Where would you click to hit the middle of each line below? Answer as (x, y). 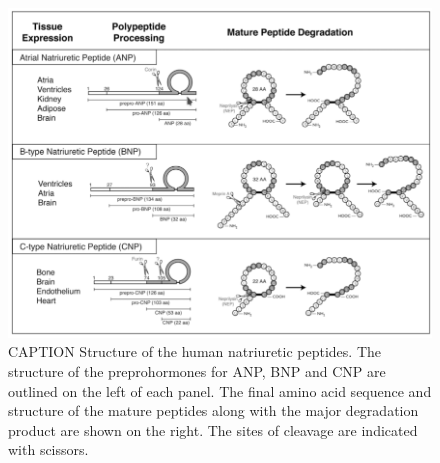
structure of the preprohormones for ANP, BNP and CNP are (197, 371)
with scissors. (48, 449)
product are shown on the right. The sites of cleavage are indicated (213, 429)
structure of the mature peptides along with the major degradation (213, 410)
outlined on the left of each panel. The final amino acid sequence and (220, 390)
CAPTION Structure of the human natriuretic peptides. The (195, 351)
